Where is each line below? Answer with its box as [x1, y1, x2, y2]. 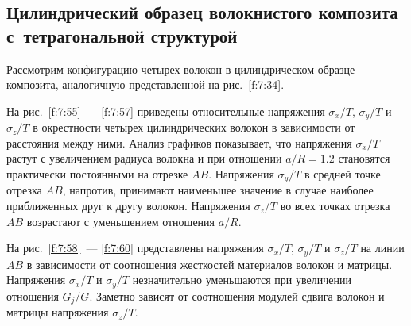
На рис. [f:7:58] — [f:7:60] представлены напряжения [6, 240, 264, 256]
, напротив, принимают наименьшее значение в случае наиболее [62, 182, 374, 198]
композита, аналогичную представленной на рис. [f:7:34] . [6, 76, 285, 93]
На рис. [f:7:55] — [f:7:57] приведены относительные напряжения [6, 102, 325, 119]
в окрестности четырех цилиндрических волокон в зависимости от [33, 119, 355, 136]
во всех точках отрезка [280, 198, 390, 214]
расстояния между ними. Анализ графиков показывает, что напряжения [6, 134, 352, 151]
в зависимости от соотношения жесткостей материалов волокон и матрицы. [26, 255, 393, 272]
